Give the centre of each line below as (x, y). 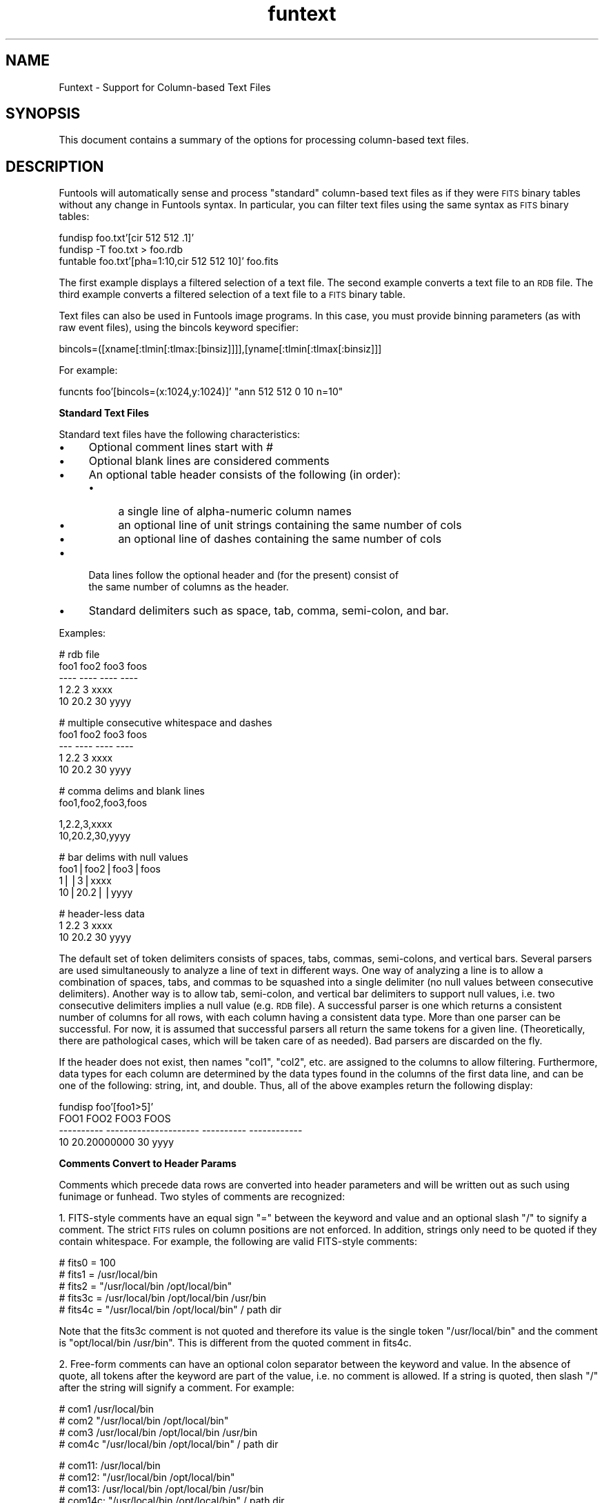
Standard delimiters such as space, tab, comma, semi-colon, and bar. (269, 611)
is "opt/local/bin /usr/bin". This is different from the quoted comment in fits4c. (235, 1343)
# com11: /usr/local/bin (110, 1466)
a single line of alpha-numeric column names (235, 511)
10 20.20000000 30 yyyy (117, 1142)
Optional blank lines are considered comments (209, 461)
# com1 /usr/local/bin (106, 1409)
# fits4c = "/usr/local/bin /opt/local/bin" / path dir (170, 1310)
